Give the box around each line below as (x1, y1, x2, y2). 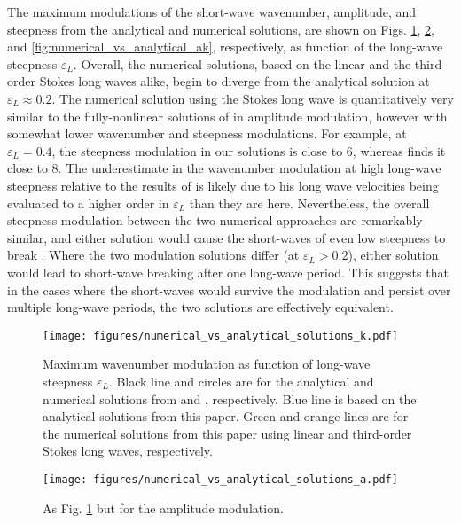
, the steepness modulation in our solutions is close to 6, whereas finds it (51, 141, 446, 160)
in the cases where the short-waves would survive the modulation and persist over (7, 280, 451, 299)
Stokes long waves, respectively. (43, 441, 213, 460)
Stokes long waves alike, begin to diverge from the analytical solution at (39, 72, 430, 90)
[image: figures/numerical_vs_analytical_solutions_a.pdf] (43, 472, 398, 486)
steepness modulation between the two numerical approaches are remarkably (7, 211, 423, 230)
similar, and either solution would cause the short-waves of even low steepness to (7, 228, 446, 246)
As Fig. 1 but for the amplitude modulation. (43, 498, 284, 517)
